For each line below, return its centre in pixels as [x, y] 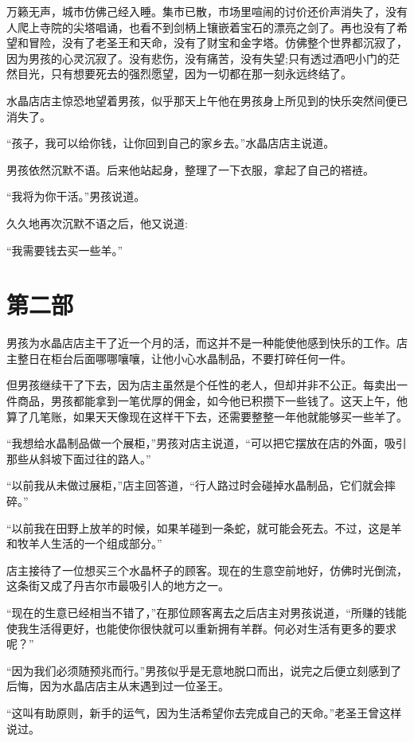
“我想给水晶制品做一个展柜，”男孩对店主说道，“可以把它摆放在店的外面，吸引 [207, 443]
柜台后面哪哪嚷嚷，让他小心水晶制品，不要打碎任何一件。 [201, 358]
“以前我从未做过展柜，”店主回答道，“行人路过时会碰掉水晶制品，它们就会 [195, 485]
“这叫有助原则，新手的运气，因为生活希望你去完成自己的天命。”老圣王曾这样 [204, 712]
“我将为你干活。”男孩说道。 [76, 196]
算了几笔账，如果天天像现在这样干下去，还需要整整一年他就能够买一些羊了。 [207, 416]
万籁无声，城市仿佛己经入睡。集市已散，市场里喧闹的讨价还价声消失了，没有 [207, 11]
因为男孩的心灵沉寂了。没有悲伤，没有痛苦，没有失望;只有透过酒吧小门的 [197, 58]
